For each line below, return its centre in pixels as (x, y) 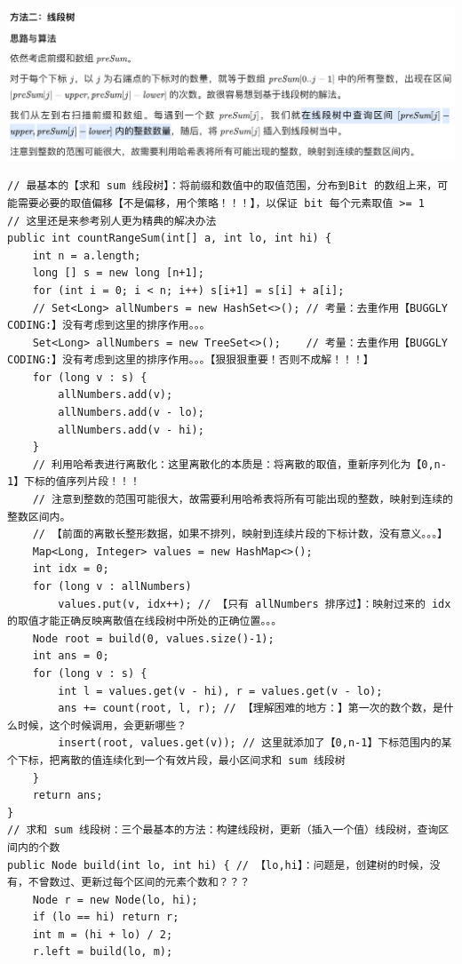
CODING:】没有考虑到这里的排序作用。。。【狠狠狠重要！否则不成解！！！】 (191, 360)
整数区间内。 (39, 517)
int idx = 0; (71, 569)
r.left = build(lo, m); (103, 952)
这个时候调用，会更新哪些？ (118, 725)
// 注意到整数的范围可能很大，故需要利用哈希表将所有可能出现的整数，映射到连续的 (243, 500)
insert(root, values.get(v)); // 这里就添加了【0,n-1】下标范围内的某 (255, 743)
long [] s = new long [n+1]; (118, 273)
